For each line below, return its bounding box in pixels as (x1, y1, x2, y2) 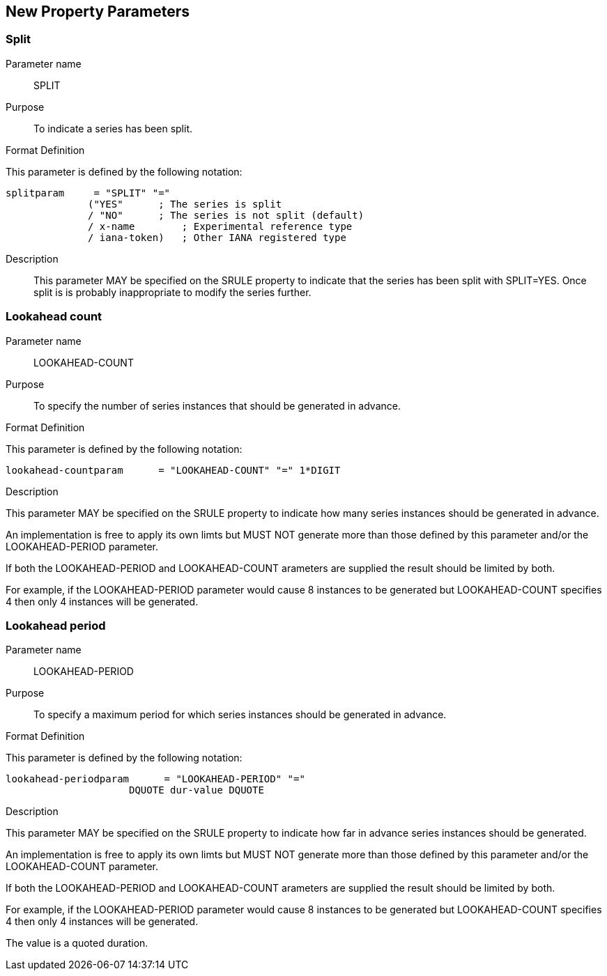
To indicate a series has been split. (33, 122, 193, 134)
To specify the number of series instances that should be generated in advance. (33, 399, 401, 412)
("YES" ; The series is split (88, 198, 282, 210)
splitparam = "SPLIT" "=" (6, 187, 171, 199)
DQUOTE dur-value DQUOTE (129, 784, 264, 796)
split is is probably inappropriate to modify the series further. (33, 286, 312, 298)
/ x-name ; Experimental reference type (88, 220, 353, 232)
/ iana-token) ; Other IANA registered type (88, 231, 346, 243)
